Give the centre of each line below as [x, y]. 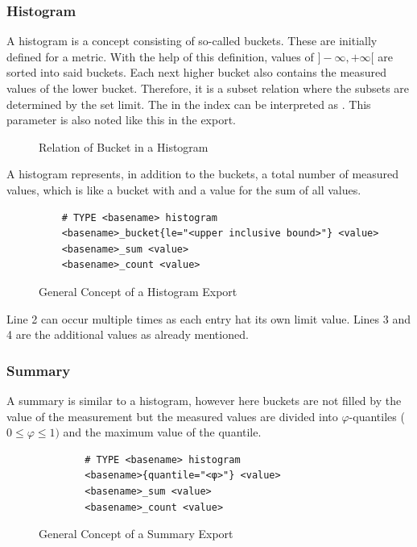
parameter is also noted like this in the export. [122, 120]
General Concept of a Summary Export [136, 534]
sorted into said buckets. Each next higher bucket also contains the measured [197, 72]
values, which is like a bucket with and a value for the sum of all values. [184, 189]
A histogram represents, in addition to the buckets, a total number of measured [203, 174]
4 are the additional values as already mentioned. [128, 334]
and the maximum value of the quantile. [162, 432]
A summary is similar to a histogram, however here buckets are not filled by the [204, 400]
